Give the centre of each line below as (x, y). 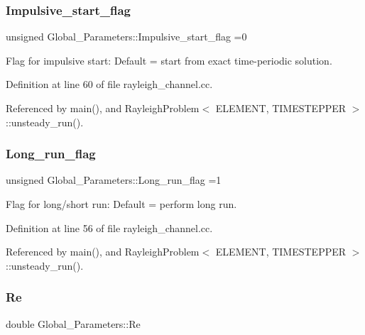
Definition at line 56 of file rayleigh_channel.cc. (109, 227)
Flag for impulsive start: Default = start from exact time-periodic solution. (169, 60)
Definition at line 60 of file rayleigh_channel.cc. (109, 84)
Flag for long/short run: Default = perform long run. (121, 204)
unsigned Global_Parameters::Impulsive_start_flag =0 (126, 37)
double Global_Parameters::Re (73, 323)
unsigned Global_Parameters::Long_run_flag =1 (114, 180)
